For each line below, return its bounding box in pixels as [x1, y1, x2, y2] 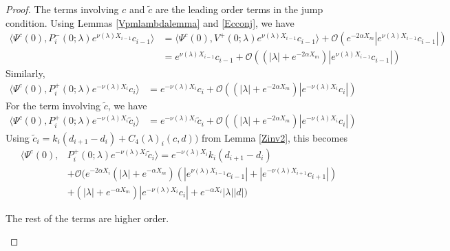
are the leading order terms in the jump [155, 2, 323, 16]
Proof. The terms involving [6, 2, 119, 16]
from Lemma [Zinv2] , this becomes [201, 130, 347, 144]
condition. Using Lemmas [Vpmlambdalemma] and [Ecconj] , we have [6, 15, 294, 30]
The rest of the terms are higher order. [6, 210, 169, 225]
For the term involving [6, 98, 100, 112]
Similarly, [6, 66, 45, 80]
